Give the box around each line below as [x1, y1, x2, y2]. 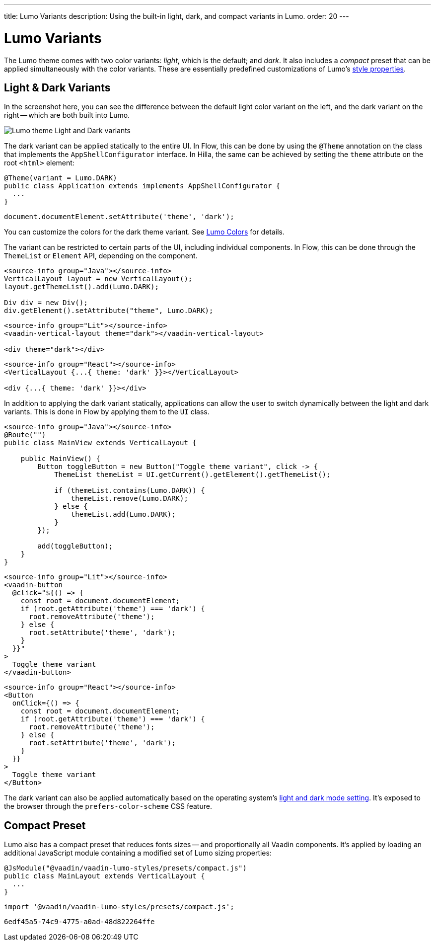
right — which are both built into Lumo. [4, 111, 130, 120]
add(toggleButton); [37, 542, 113, 551]
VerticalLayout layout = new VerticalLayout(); [4, 275, 193, 283]
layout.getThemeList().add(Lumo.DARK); [4, 283, 159, 291]
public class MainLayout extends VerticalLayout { [4, 872, 205, 880]
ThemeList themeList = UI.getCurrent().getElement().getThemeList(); [54, 471, 331, 479]
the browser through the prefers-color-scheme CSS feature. [4, 802, 212, 811]
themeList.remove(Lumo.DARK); [71, 494, 188, 503]
